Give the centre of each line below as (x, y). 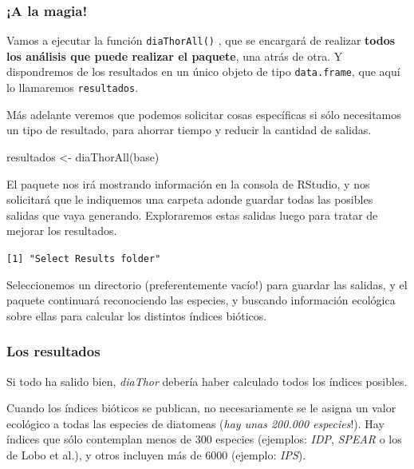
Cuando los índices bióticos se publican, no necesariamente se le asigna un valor (201, 408)
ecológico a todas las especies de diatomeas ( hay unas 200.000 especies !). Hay (195, 423)
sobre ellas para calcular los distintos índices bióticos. (137, 315)
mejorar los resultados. (62, 231)
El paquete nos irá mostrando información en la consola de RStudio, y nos (188, 183)
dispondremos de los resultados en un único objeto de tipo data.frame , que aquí (203, 72)
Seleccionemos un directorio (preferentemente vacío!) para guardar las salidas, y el (207, 284)
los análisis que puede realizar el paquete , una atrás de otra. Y (175, 56)
